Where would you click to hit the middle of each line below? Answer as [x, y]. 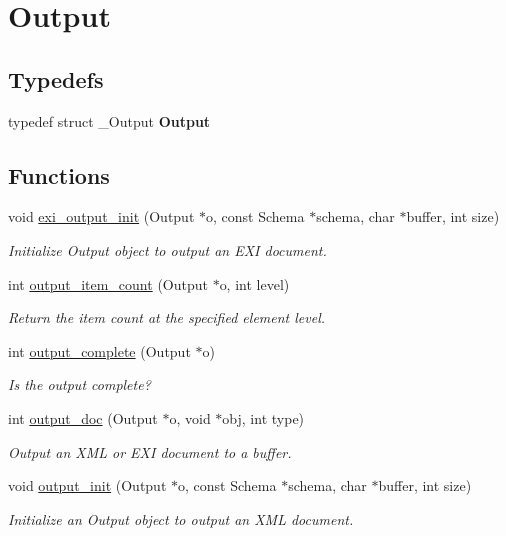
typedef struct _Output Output [109, 120]
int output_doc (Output [83, 417]
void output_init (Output [87, 485]
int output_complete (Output [99, 350]
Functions [59, 174]
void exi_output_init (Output [101, 216]
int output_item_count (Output [108, 283]
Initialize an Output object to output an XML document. [181, 518]
